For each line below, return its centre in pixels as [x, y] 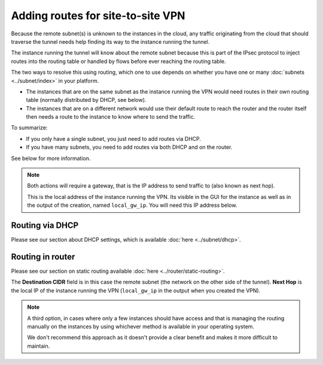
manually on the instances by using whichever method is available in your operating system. [141, 326]
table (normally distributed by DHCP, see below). [86, 100]
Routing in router [43, 257]
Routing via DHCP [45, 225]
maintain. [39, 346]
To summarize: [29, 128]
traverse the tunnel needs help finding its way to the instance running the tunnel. [110, 41]
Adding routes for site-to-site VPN [98, 16]
